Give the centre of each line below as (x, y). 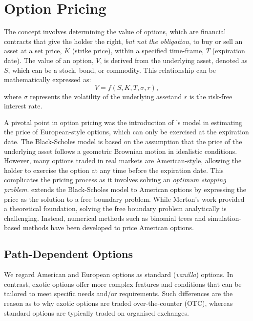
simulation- (224, 218)
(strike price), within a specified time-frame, (138, 51)
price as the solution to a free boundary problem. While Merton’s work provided (124, 199)
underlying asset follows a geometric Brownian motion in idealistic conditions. (121, 151)
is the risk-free (211, 96)
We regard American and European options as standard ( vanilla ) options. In (119, 274)
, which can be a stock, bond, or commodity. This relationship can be (112, 70)
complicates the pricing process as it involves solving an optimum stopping (115, 180)
